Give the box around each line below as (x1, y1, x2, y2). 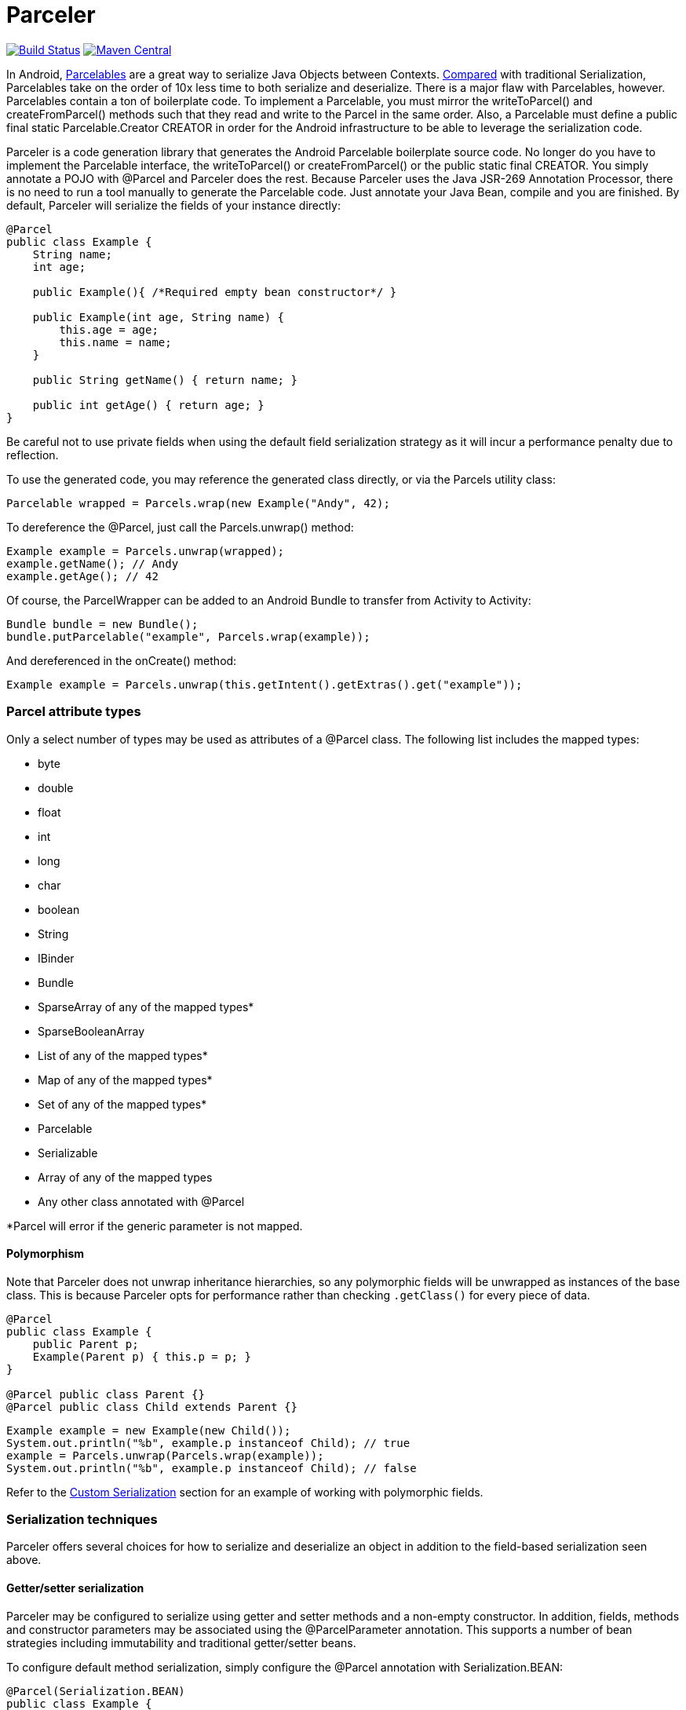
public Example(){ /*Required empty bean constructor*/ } (32, 285, 397, 298)
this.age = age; (59, 323, 159, 336)
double (38, 780, 74, 795)
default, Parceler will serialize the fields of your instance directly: (6, 198, 341, 212)
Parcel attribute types (6, 703, 141, 720)
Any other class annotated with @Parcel (38, 1194, 245, 1208)
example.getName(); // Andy (6, 557, 179, 570)
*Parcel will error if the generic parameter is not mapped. (6, 1219, 303, 1233)
